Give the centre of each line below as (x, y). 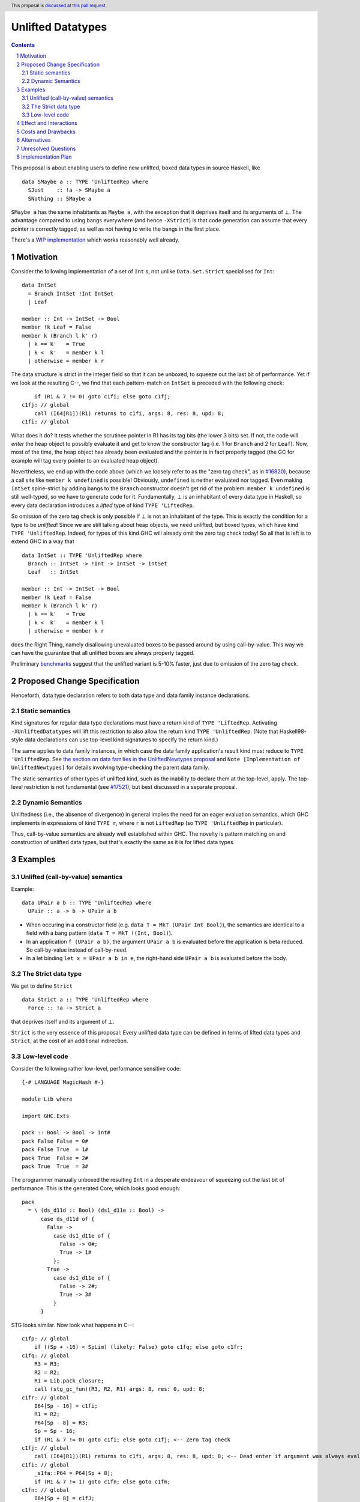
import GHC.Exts (46, 1116)
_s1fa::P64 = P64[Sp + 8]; (74, 1473)
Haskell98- (293, 731)
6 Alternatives (34, 140)
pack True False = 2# (55, 1158)
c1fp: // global (46, 1339)
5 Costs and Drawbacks (46, 132)
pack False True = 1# (55, 1150)
